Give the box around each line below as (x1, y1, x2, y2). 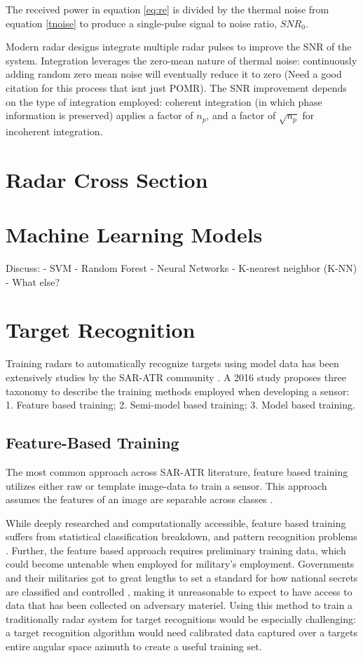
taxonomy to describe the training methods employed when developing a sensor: (6, 383, 350, 398)
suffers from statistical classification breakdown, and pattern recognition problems (6, 529, 357, 544)
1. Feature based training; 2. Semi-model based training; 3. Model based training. (6, 397, 355, 412)
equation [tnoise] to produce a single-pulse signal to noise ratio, (6, 15, 278, 30)
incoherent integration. (6, 123, 103, 138)
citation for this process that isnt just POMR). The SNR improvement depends (6, 80, 347, 95)
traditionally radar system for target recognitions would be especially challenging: (6, 611, 356, 626)
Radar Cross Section (6, 165, 208, 193)
